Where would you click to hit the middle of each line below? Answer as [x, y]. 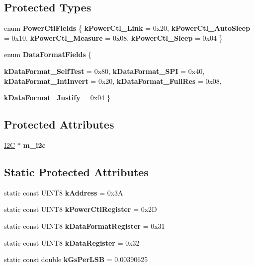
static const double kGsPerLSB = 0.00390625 [76, 259]
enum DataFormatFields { [48, 54]
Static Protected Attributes [76, 171]
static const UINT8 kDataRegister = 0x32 [72, 242]
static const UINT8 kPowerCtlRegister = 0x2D [81, 209]
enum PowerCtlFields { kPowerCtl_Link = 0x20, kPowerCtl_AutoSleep [127, 28]
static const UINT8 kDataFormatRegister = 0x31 [85, 226]
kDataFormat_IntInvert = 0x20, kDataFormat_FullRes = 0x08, [113, 81]
